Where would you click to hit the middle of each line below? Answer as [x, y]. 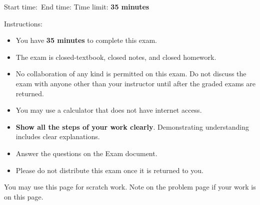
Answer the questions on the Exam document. [86, 153]
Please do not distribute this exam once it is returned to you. [109, 170]
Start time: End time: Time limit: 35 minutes [77, 6]
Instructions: [23, 23]
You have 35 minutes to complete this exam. [86, 40]
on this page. [24, 196]
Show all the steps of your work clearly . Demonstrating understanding [132, 126]
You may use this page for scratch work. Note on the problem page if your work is [130, 187]
